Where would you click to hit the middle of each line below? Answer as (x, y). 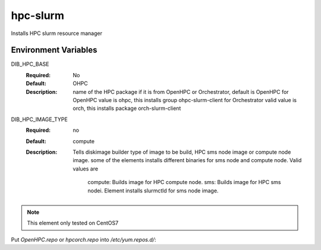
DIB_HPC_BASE (30, 64)
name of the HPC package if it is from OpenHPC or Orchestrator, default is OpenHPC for (181, 91)
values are (85, 169)
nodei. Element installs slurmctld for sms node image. (153, 191)
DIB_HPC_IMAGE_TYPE (39, 119)
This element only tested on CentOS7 (73, 223)
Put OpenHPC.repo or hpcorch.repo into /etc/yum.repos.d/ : (84, 239)
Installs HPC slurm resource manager (56, 33)
